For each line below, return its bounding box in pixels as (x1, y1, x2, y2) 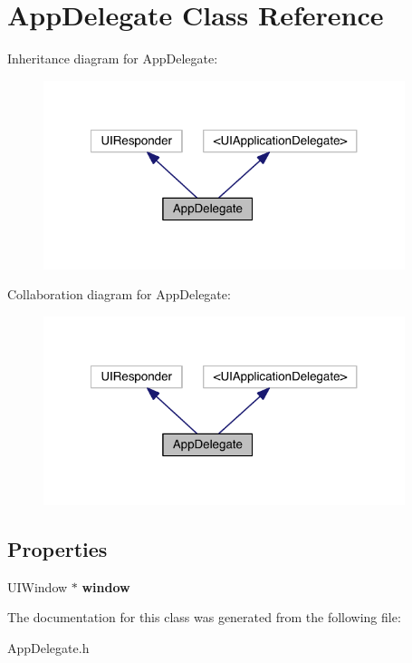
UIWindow (7, 577, 68, 596)
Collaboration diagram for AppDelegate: (7, 285, 231, 304)
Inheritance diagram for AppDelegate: (7, 49, 218, 68)
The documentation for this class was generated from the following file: (7, 608, 401, 627)
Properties (7, 534, 108, 562)
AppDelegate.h (7, 638, 90, 657)
